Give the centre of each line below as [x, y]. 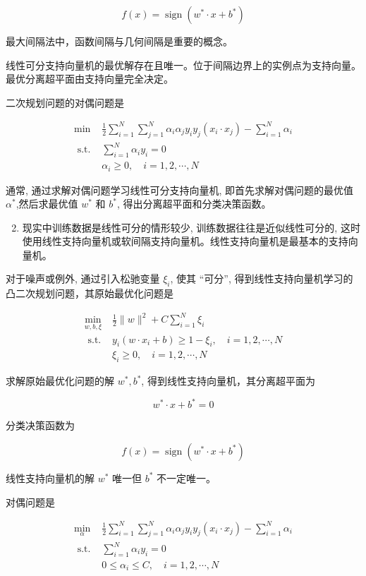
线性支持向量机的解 [50, 478]
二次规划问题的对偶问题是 [65, 102]
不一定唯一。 [187, 478]
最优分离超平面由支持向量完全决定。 [90, 79]
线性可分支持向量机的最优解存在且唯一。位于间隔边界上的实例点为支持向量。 [183, 65]
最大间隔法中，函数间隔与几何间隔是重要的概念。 [119, 41]
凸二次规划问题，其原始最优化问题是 [90, 293]
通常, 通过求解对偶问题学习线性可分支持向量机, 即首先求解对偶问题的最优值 [180, 190]
